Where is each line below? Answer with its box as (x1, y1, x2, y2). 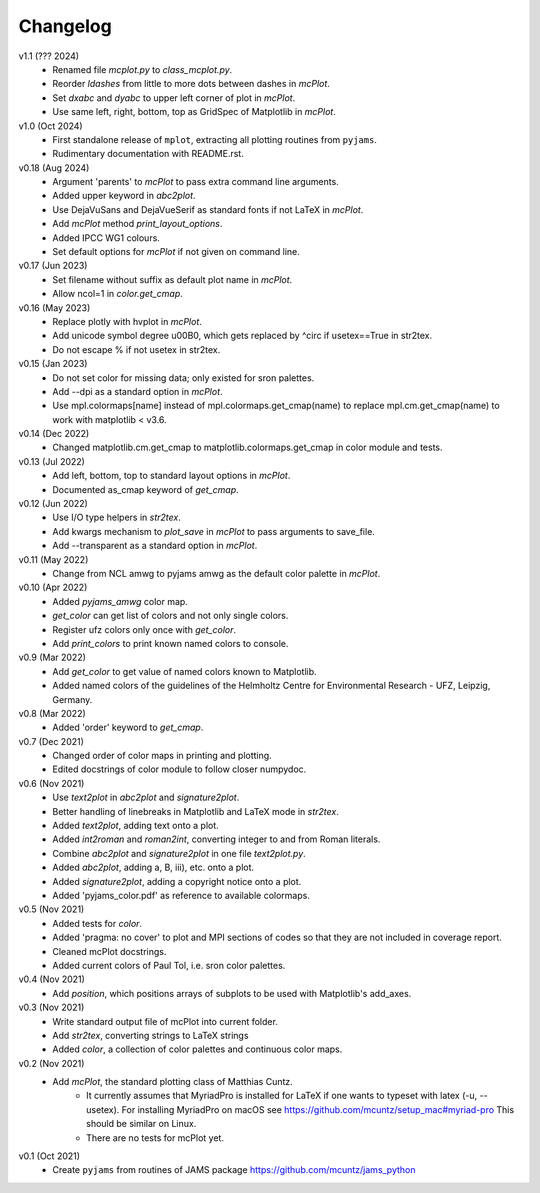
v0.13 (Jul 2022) (18, 455, 85, 467)
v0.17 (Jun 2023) (18, 260, 88, 272)
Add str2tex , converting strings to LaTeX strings (52, 1029, 249, 1041)
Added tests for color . (52, 917, 143, 929)
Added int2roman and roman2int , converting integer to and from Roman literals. (52, 833, 381, 845)
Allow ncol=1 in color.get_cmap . (52, 288, 184, 300)
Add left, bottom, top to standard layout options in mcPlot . (52, 470, 291, 482)
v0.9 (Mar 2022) (18, 651, 87, 664)
